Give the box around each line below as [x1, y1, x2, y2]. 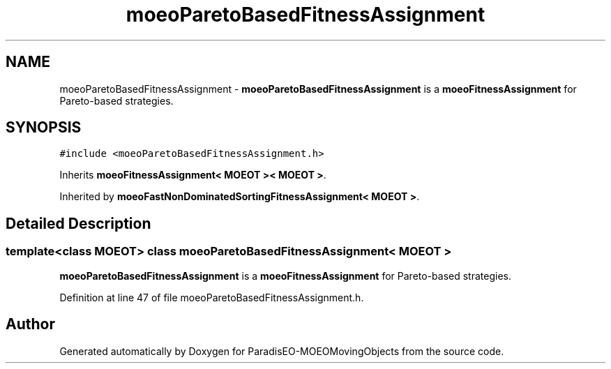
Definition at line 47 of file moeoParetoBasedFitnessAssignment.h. [59, 291, 364, 303]
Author [6, 315, 55, 333]
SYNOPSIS [6, 119, 82, 137]
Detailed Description [6, 214, 151, 232]
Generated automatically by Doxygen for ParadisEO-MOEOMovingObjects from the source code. [59, 345, 504, 357]
